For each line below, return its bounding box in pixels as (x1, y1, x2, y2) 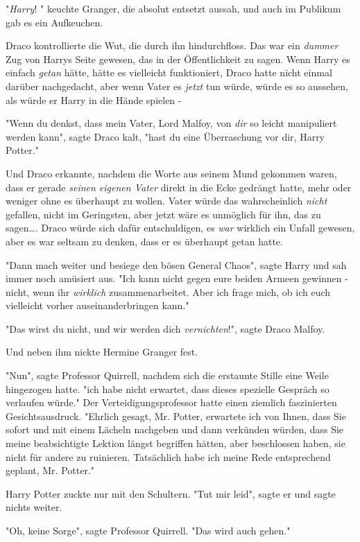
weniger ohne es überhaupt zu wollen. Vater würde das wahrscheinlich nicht (6, 193, 327, 208)
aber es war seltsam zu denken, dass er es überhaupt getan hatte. (6, 234, 283, 248)
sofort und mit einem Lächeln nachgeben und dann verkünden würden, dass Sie (6, 422, 344, 437)
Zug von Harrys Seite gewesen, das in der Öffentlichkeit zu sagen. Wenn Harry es (6, 51, 350, 66)
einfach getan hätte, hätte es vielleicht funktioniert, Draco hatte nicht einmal (6, 65, 332, 80)
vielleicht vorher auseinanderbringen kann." (6, 298, 189, 313)
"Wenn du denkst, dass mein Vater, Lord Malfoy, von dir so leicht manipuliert (6, 116, 337, 130)
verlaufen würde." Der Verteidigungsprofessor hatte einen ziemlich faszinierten (6, 395, 337, 410)
